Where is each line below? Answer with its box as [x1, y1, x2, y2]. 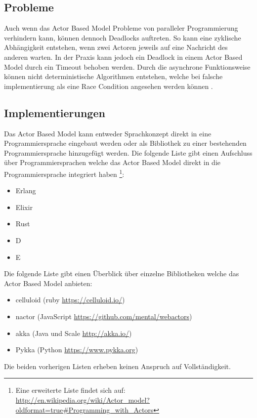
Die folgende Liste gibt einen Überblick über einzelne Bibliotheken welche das [4, 268, 239, 279]
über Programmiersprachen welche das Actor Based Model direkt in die [4, 157, 220, 167]
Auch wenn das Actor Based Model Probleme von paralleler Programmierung [4, 23, 238, 33]
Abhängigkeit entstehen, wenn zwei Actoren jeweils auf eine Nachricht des [4, 42, 228, 52]
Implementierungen [4, 105, 105, 120]
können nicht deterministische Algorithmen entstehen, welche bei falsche [4, 71, 223, 82]
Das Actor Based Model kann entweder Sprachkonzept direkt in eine [4, 128, 212, 138]
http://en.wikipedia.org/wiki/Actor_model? [15, 394, 150, 405]
